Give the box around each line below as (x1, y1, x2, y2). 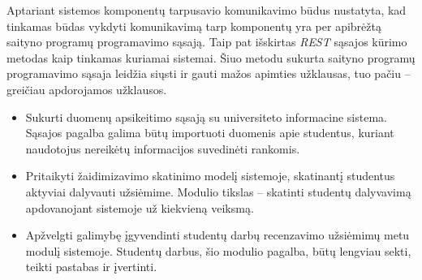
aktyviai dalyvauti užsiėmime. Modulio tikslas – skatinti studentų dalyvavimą (25, 183, 411, 200)
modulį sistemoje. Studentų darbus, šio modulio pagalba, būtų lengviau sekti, (25, 242, 411, 259)
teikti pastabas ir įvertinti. (25, 258, 157, 275)
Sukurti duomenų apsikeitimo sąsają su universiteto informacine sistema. (25, 108, 387, 125)
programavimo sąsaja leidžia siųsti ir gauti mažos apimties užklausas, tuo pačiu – (6, 65, 411, 82)
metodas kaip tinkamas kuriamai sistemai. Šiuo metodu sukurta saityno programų (6, 49, 416, 66)
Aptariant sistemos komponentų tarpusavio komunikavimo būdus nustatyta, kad (6, 2, 407, 18)
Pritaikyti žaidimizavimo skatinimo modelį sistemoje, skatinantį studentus (25, 167, 395, 184)
